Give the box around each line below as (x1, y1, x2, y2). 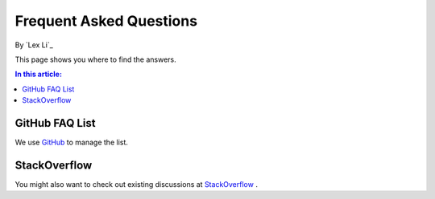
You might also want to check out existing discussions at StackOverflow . (14, 179, 258, 189)
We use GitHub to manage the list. (14, 137, 129, 148)
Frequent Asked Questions (14, 12, 197, 30)
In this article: (14, 69, 62, 79)
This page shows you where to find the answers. (14, 55, 176, 64)
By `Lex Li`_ (14, 40, 54, 50)
